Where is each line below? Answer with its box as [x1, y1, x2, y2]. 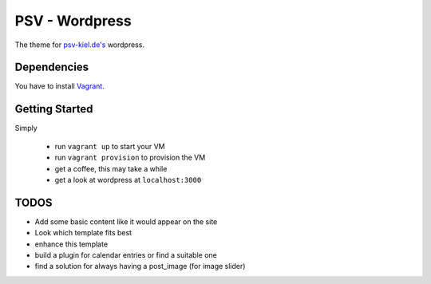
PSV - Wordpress [14, 12, 132, 30]
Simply [14, 124, 38, 133]
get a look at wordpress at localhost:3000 [54, 175, 202, 184]
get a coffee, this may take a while [54, 164, 168, 173]
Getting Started [14, 102, 93, 116]
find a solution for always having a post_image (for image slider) [34, 262, 246, 271]
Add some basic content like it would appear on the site [34, 216, 218, 227]
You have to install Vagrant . [14, 81, 105, 91]
